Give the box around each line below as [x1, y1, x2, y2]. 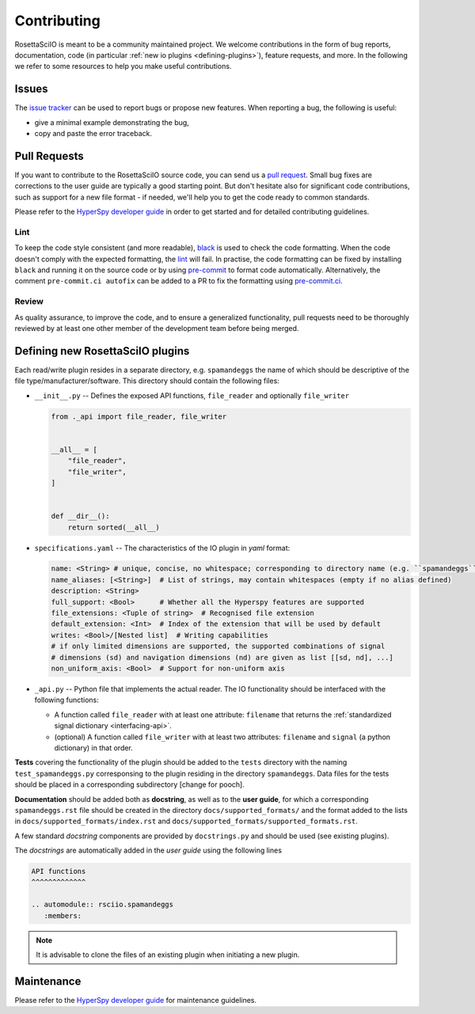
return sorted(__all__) [67, 522, 160, 532]
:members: [44, 911, 82, 920]
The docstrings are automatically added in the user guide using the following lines [14, 845, 283, 855]
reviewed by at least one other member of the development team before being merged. [14, 323, 299, 332]
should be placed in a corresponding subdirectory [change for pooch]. [14, 780, 245, 789]
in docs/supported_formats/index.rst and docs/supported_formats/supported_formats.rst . [14, 816, 358, 826]
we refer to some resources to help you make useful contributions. [14, 62, 232, 71]
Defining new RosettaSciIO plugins [14, 344, 190, 358]
